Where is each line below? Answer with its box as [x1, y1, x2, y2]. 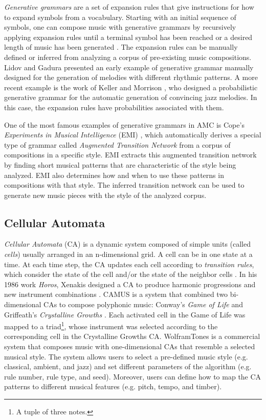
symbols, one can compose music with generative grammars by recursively [4, 22, 236, 32]
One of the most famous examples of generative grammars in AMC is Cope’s [4, 119, 245, 130]
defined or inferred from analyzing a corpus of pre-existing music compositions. [4, 51, 252, 62]
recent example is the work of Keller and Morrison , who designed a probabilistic [4, 82, 258, 92]
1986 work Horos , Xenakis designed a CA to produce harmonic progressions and [4, 278, 256, 289]
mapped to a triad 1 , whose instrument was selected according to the [4, 319, 218, 331]
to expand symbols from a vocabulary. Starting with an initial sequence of [4, 11, 236, 22]
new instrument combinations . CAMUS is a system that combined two [4, 289, 228, 299]
